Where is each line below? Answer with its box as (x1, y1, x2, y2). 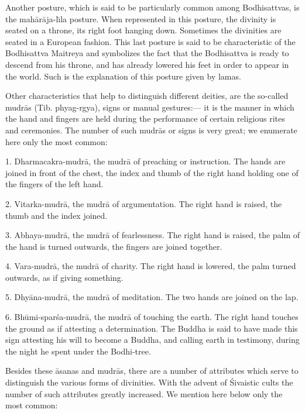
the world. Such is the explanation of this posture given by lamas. (5, 70, 241, 82)
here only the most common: (5, 135, 108, 147)
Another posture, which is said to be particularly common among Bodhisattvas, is (5, 1, 300, 13)
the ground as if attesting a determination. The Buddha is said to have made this (5, 322, 298, 334)
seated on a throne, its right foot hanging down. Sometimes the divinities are (5, 24, 282, 36)
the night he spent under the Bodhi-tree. (5, 345, 151, 357)
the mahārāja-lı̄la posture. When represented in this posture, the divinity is (5, 12, 276, 25)
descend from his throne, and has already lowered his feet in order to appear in (5, 58, 289, 70)
